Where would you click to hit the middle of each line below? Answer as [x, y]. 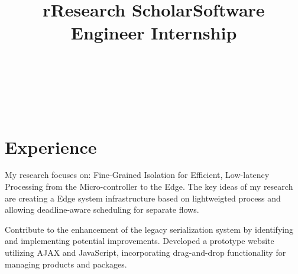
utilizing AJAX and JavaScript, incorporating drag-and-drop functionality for [145, 252]
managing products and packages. [66, 264]
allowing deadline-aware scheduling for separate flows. [102, 209]
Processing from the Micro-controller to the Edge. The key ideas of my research [149, 186]
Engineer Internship [154, 33]
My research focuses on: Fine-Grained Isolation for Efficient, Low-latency [137, 175]
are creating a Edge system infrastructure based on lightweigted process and [143, 198]
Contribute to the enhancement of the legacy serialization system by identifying [149, 229]
